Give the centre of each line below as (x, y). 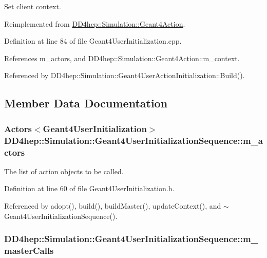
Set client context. (33, 6)
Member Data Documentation (86, 103)
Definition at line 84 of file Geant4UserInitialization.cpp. (93, 41)
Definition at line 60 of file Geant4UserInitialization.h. (89, 188)
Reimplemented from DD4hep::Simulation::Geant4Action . (95, 23)
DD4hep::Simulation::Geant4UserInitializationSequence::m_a (133, 140)
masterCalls (29, 251)
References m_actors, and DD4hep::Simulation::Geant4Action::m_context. (122, 58)
